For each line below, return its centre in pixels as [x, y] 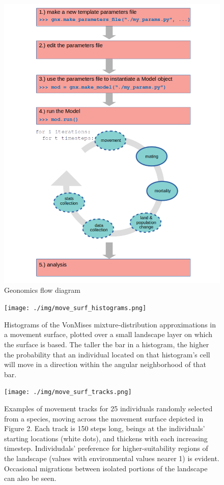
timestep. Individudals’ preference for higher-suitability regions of [106, 448]
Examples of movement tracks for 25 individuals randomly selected [108, 408]
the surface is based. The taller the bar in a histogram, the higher [107, 344]
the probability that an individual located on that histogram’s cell [107, 354]
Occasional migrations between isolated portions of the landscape [106, 468]
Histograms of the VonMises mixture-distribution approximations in [110, 324]
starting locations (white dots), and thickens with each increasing [106, 438]
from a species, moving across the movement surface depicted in [104, 418]
